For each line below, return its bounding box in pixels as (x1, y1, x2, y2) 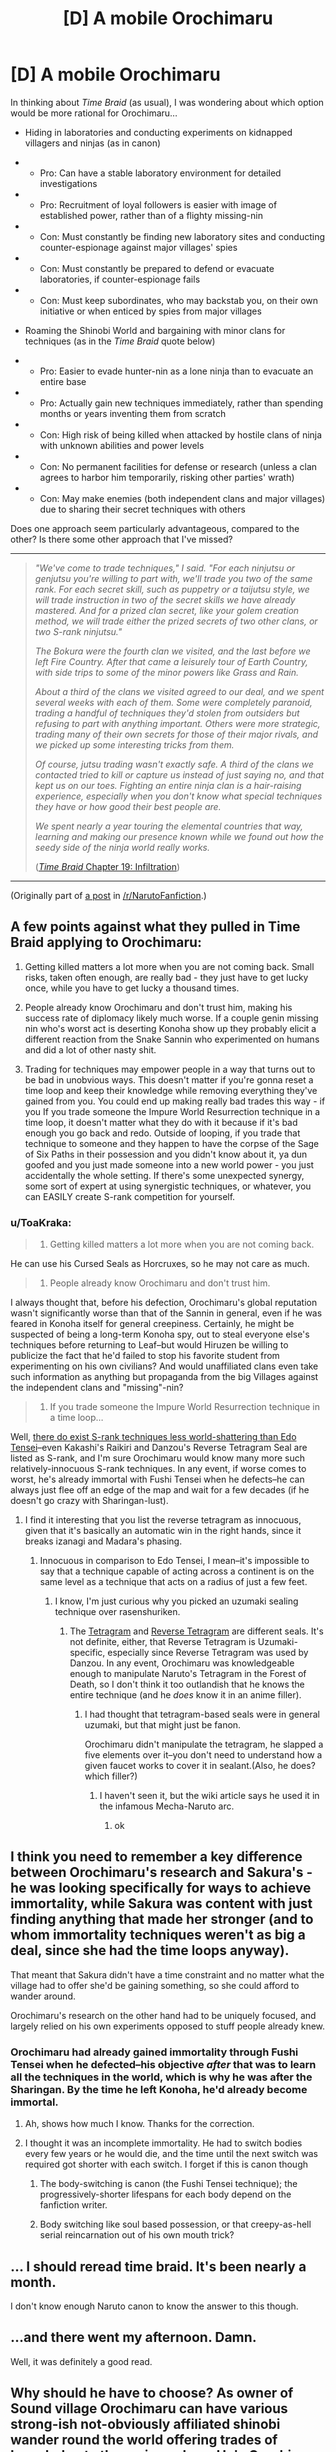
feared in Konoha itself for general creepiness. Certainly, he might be (10, 1318, 295, 1330)
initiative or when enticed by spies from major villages (39, 305, 262, 317)
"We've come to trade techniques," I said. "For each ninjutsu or (34, 562, 296, 574)
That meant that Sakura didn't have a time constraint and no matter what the (10, 1968, 325, 1981)
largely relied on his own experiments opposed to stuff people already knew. (10, 2020, 326, 2032)
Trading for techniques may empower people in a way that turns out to (24, 1063, 316, 1075)
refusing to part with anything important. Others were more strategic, (34, 717, 321, 729)
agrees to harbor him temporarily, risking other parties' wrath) (39, 471, 295, 483)
